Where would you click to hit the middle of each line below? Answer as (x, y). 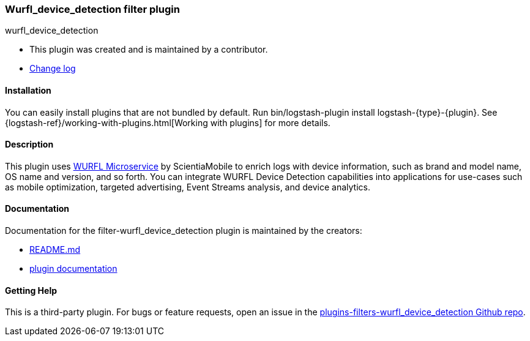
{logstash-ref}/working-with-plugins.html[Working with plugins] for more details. (168, 122)
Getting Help (31, 290)
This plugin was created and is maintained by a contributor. (149, 50)
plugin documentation (73, 269)
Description (29, 144)
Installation (28, 90)
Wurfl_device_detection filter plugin (92, 9)
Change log (53, 69)
